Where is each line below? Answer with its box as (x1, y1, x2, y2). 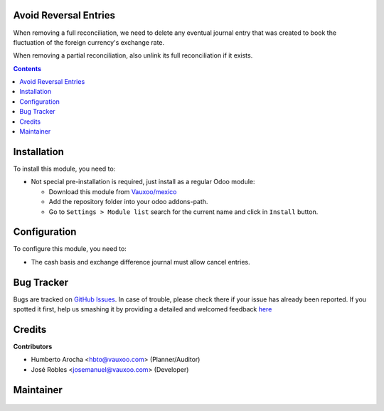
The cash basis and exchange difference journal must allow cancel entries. (31, 257, 250, 266)
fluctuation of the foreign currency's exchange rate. (13, 38, 165, 46)
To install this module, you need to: (13, 164, 116, 173)
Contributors (13, 342, 53, 351)
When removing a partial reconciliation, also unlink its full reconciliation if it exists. (13, 51, 253, 60)
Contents (13, 64, 42, 73)
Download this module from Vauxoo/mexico (48, 187, 177, 196)
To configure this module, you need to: (13, 245, 127, 253)
